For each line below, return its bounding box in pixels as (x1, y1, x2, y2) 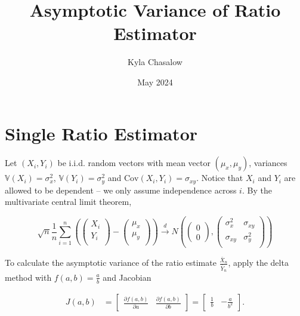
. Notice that (196, 171, 243, 184)
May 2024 (137, 75, 173, 88)
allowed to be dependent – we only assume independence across (5, 183, 237, 196)
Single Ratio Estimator (5, 121, 198, 145)
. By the (242, 183, 272, 196)
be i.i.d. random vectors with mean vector (57, 157, 211, 169)
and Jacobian (103, 271, 151, 283)
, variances (249, 157, 287, 169)
